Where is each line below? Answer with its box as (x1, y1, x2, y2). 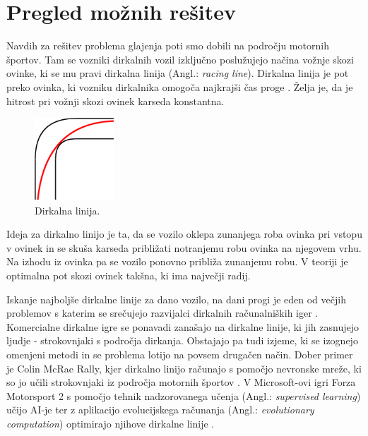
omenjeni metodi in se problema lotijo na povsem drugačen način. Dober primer (6, 347, 353, 361)
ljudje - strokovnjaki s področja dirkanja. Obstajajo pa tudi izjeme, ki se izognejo (6, 333, 358, 348)
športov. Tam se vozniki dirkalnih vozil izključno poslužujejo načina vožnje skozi (6, 52, 354, 66)
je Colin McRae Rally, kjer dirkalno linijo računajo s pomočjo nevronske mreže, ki (6, 361, 362, 375)
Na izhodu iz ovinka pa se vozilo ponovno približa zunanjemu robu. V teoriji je (6, 254, 348, 269)
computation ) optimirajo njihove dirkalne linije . (6, 416, 215, 430)
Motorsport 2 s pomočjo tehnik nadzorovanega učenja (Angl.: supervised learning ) (6, 388, 361, 403)
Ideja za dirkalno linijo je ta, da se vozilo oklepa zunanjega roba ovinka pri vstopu (6, 226, 362, 241)
